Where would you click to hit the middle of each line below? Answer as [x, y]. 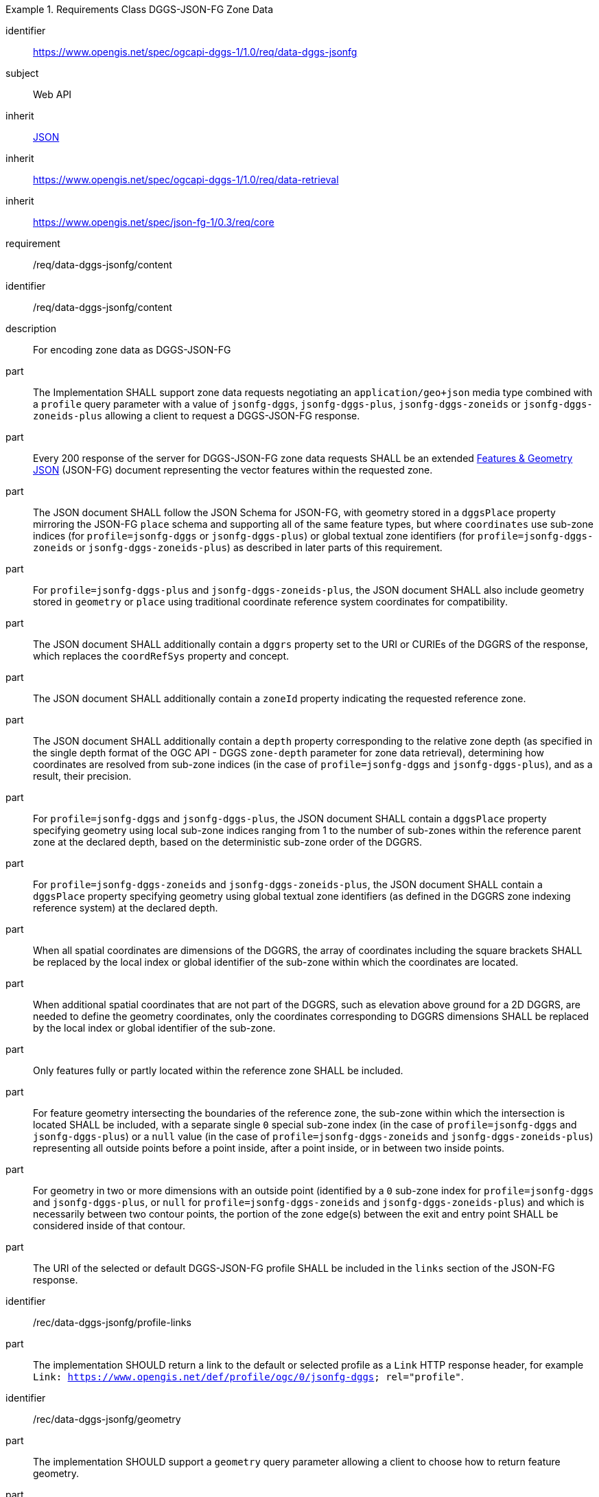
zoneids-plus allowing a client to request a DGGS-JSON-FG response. [197, 416]
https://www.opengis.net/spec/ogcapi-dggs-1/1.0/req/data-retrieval [186, 179]
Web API [52, 94]
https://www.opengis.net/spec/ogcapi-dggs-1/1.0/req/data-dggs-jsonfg [195, 52]
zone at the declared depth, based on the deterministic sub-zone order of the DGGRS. [227, 842]
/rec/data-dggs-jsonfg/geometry [107, 1419]
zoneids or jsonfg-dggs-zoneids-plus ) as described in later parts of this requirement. [238, 547]
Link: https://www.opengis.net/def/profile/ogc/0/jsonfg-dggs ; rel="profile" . [248, 1377]
